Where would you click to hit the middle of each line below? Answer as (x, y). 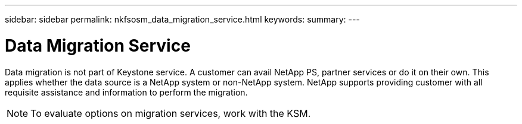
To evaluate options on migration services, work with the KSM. (171, 113)
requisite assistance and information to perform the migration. (126, 92)
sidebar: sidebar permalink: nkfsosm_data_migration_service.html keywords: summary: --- (182, 19)
